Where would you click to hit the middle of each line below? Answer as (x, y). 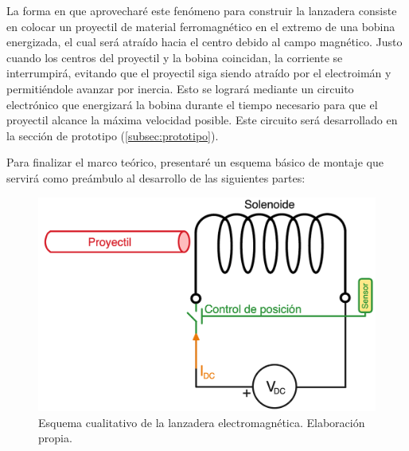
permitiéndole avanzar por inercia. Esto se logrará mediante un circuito (180, 88)
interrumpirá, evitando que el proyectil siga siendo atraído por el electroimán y (199, 73)
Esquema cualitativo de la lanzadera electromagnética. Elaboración (202, 422)
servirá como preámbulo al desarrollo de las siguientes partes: (156, 177)
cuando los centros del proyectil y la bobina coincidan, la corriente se (175, 57)
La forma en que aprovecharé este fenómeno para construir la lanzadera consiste (202, 10)
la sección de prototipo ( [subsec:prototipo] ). (113, 135)
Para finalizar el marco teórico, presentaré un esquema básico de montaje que (195, 162)
